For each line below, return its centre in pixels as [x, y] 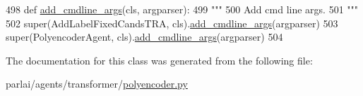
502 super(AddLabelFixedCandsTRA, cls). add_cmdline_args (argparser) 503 [172, 23]
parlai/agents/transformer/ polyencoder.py [97, 84]
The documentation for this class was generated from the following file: [159, 60]
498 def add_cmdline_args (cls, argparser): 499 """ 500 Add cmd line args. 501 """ [182, 9]
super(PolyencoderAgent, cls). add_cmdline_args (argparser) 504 [144, 37]
